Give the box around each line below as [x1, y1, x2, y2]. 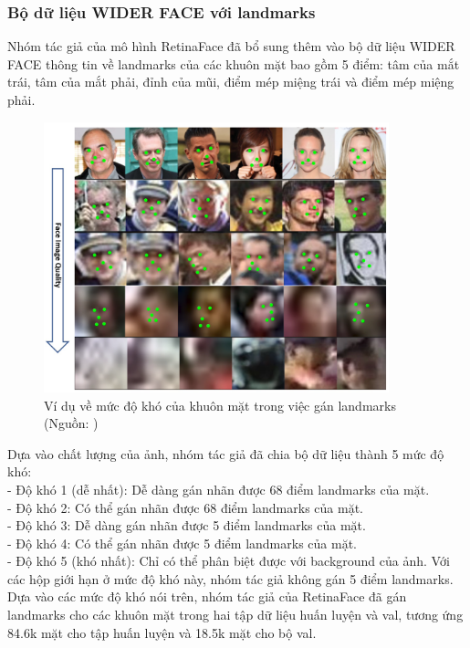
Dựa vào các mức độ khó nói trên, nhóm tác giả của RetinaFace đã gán [7, 587, 407, 606]
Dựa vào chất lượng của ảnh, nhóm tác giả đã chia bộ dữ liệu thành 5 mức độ [7, 444, 444, 463]
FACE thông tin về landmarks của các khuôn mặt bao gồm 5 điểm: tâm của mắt [7, 54, 460, 73]
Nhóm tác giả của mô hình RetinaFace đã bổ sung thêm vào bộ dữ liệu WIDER [7, 37, 455, 56]
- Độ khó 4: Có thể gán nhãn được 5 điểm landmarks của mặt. [7, 533, 357, 552]
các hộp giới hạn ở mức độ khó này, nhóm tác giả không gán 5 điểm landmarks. [7, 569, 454, 588]
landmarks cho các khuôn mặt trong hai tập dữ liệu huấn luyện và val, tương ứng [7, 605, 464, 624]
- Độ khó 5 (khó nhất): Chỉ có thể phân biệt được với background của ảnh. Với [7, 551, 450, 570]
